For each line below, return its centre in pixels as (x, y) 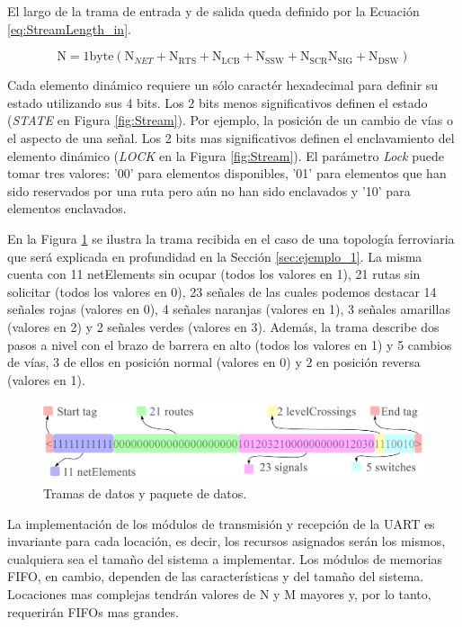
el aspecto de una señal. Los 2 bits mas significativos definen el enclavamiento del (231, 137)
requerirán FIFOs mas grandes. (93, 611)
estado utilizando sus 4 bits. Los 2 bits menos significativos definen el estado (218, 102)
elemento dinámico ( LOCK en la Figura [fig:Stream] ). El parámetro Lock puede (226, 155)
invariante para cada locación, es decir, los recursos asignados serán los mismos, (227, 541)
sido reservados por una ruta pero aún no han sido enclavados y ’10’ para (209, 190)
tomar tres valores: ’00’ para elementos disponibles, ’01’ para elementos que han (227, 173)
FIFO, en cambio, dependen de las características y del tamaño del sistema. (216, 576)
